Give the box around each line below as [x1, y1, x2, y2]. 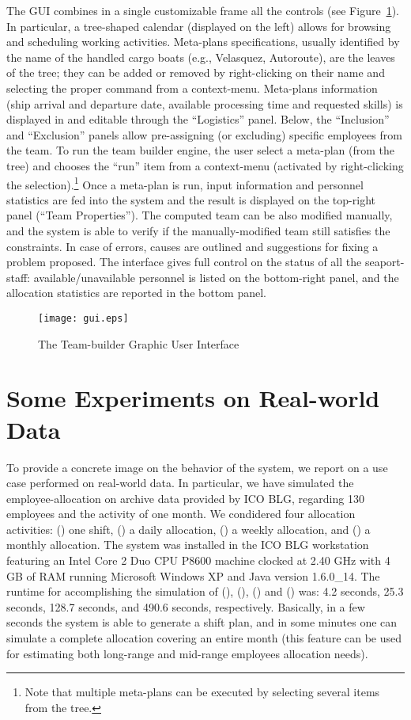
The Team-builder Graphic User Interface [38, 335, 239, 352]
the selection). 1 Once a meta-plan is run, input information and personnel [6, 173, 364, 192]
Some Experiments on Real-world [6, 382, 380, 414]
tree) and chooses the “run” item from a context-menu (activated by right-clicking [6, 157, 404, 173]
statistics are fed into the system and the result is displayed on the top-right [6, 191, 375, 208]
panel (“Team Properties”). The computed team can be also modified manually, [6, 207, 393, 223]
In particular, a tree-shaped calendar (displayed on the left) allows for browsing [6, 17, 391, 34]
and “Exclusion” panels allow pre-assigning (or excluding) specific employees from [6, 126, 402, 143]
